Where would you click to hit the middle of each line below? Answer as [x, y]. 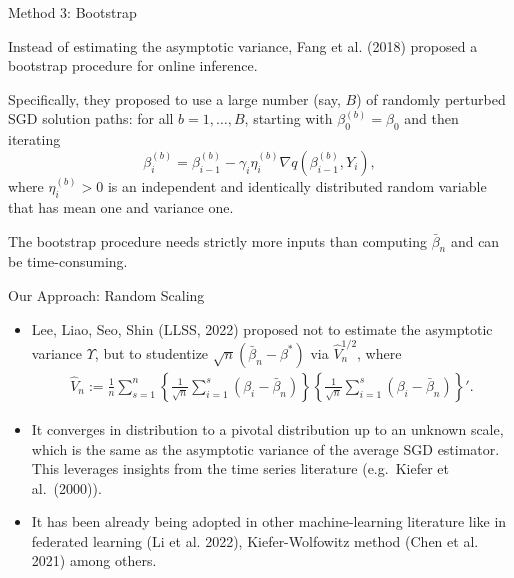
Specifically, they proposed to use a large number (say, [174, 98]
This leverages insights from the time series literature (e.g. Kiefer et [240, 468]
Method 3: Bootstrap [72, 12]
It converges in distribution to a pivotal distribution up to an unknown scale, [267, 428]
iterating [34, 139]
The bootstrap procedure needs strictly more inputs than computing [217, 240]
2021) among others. [94, 560]
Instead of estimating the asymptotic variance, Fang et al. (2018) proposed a [243, 45]
